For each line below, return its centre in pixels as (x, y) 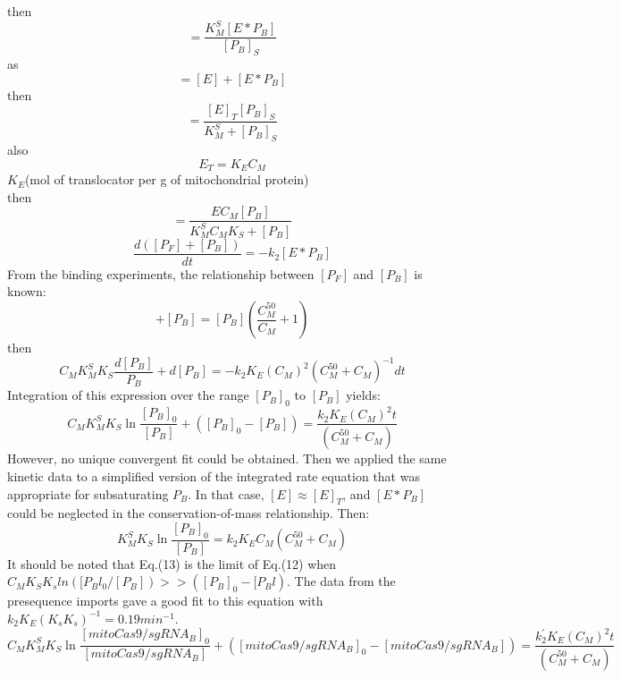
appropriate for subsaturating (88, 493)
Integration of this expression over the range (128, 395)
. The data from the (341, 581)
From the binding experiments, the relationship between (161, 273)
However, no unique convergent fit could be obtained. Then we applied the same (227, 458)
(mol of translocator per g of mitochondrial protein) (167, 179)
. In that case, (226, 493)
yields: (363, 395)
